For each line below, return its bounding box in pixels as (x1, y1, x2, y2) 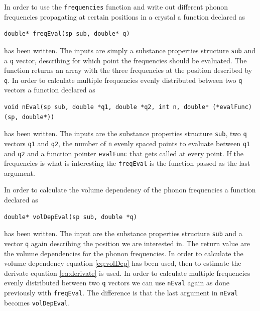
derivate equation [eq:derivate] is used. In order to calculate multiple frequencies (4, 267, 250, 278)
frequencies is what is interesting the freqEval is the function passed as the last (4, 158, 250, 168)
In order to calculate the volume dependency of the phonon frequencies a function (4, 184, 256, 195)
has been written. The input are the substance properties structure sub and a (4, 228, 242, 239)
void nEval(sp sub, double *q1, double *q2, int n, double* (4, 103, 209, 111)
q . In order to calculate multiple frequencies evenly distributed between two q (4, 74, 242, 85)
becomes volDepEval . (4, 297, 70, 307)
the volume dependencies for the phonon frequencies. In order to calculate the (4, 248, 243, 258)
